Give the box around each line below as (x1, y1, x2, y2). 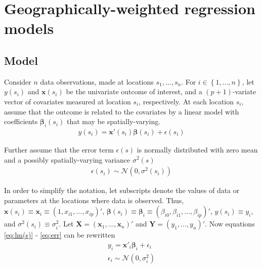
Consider (4, 76, 31, 87)
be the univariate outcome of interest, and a (66, 86, 202, 97)
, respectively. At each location (139, 96, 234, 106)
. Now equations (205, 218, 255, 229)
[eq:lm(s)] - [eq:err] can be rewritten (4, 229, 115, 240)
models (4, 18, 54, 39)
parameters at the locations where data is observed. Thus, (4, 195, 184, 205)
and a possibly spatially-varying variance (4, 154, 130, 165)
